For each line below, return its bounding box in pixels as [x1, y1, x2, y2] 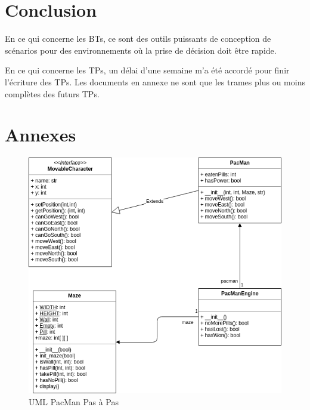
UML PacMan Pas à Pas [29, 395, 119, 408]
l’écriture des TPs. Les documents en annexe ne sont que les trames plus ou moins [5, 75, 305, 88]
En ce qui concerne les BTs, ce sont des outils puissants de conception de [5, 32, 271, 45]
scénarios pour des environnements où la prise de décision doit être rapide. [5, 44, 277, 56]
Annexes [5, 122, 76, 147]
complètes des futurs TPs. [5, 87, 100, 100]
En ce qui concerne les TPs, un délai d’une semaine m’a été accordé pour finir [5, 64, 290, 76]
